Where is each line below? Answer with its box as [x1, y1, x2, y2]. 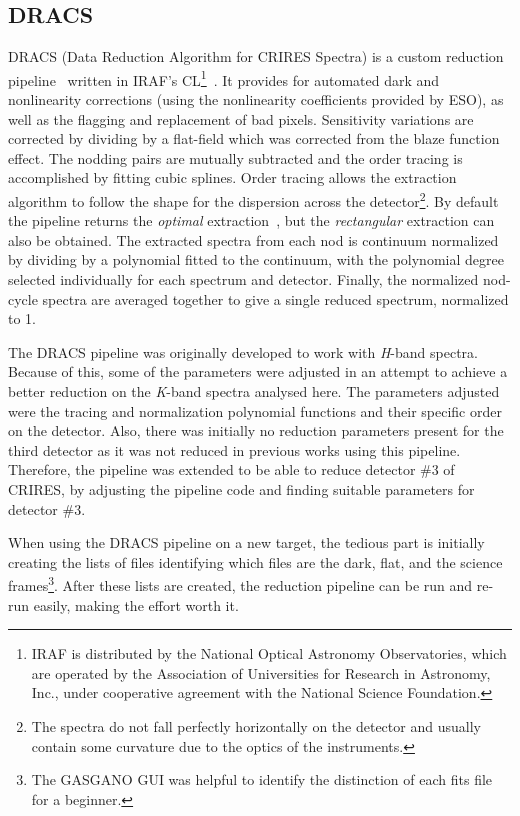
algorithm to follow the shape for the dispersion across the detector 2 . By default [8, 188, 499, 211]
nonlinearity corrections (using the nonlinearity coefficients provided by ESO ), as [8, 89, 504, 110]
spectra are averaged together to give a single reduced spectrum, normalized [42, 288, 509, 309]
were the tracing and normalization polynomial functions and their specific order [8, 400, 502, 421]
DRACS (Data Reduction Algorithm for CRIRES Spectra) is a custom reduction [8, 46, 504, 67]
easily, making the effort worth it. [33, 594, 239, 615]
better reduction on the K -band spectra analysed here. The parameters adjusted [8, 381, 500, 402]
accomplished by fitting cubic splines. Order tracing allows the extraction [8, 167, 457, 188]
